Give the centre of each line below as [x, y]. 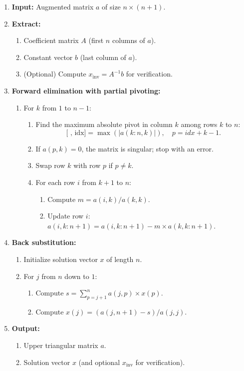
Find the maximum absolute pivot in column [104, 124]
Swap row [50, 165]
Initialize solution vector [61, 259]
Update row [66, 216]
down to [77, 276]
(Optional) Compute [55, 74]
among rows [199, 124]
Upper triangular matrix [61, 345]
